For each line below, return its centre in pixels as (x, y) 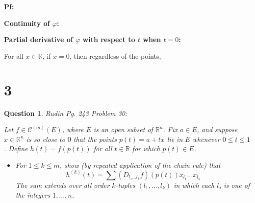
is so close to (46, 139)
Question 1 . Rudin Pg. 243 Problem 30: (66, 113)
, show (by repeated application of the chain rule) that (140, 165)
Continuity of (27, 23)
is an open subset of (123, 129)
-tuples (125, 185)
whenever (206, 139)
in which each (194, 185)
